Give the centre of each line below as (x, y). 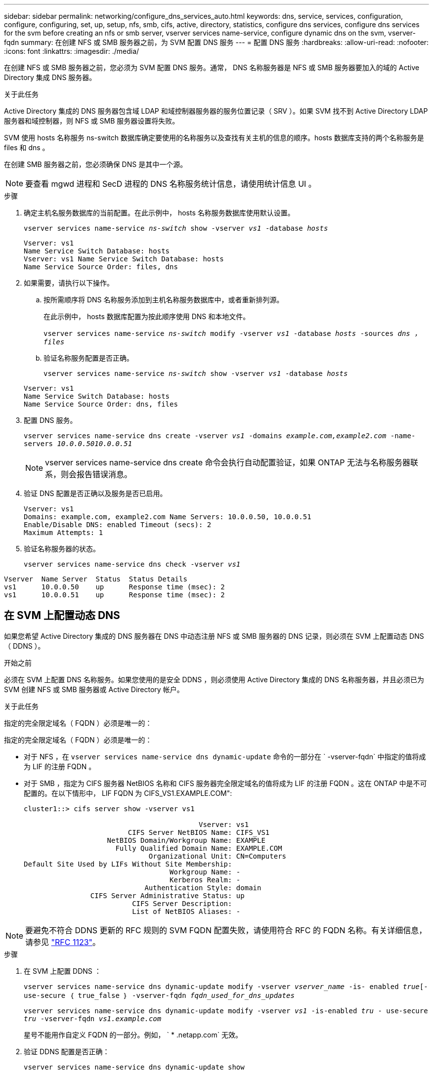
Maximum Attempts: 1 (64, 533)
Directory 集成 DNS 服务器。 (50, 77)
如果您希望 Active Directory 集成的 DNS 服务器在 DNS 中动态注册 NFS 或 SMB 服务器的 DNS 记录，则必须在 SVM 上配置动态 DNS (214, 636)
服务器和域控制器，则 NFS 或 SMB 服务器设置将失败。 (92, 121)
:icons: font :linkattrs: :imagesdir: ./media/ (72, 51)
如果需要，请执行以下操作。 (69, 283)
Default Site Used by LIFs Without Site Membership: (128, 864)
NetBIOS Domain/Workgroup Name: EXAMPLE (186, 840)
